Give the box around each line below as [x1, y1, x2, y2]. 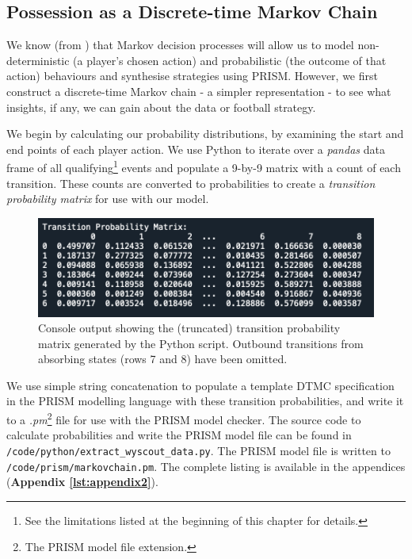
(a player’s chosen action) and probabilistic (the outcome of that [73, 52, 387, 68]
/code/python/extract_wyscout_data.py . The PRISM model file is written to [6, 442, 391, 458]
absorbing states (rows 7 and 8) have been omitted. [38, 350, 288, 367]
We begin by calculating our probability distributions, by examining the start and [6, 125, 404, 142]
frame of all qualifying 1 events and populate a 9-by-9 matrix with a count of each [6, 157, 401, 176]
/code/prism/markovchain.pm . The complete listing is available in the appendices [6, 458, 406, 474]
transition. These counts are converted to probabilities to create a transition [6, 174, 376, 191]
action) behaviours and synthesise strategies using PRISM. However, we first [6, 67, 378, 84]
